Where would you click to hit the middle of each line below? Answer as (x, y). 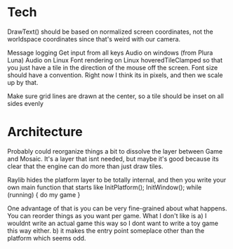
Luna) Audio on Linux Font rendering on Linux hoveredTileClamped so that (115, 60)
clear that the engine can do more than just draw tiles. (85, 166)
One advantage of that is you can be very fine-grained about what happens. (117, 208)
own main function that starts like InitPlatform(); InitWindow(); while (105, 187)
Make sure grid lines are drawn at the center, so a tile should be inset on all (116, 96)
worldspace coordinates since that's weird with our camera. (94, 39)
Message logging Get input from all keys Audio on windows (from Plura (110, 53)
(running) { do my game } (44, 194)
